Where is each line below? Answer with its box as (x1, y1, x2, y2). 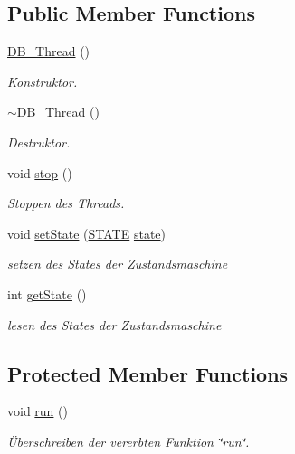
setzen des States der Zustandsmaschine (7, 254, 228, 273)
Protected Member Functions (7, 359, 289, 387)
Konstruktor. (7, 71, 78, 90)
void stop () (7, 163, 72, 182)
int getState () (7, 284, 87, 303)
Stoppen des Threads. (7, 194, 125, 213)
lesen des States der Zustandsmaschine (7, 315, 222, 334)
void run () (7, 402, 68, 421)
